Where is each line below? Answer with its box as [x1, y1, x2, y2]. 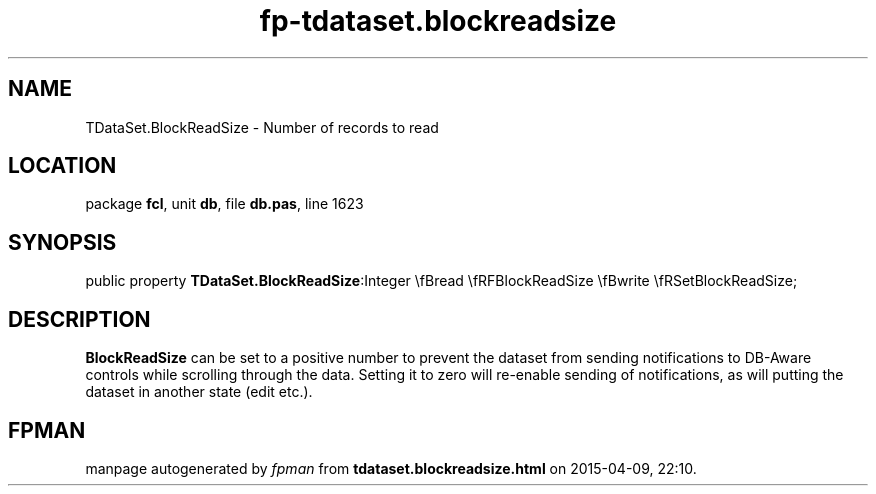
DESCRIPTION [8, 306, 151, 332]
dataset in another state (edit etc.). [85, 383, 313, 401]
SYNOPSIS [8, 229, 117, 255]
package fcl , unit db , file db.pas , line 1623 [85, 195, 364, 213]
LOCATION [8, 153, 117, 179]
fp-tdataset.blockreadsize [259, 4, 617, 38]
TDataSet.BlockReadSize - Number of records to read [85, 118, 439, 136]
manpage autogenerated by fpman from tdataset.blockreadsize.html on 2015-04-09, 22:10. [85, 459, 697, 477]
